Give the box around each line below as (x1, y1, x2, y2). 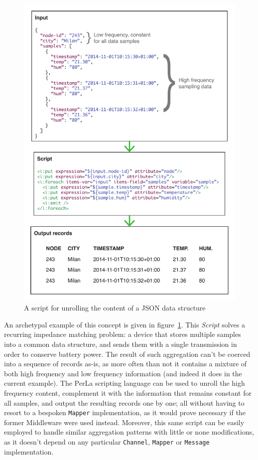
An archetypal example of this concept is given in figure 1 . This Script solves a (4, 319, 245, 329)
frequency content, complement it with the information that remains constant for (4, 387, 252, 398)
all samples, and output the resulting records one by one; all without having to (4, 397, 245, 408)
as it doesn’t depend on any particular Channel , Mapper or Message (4, 436, 210, 447)
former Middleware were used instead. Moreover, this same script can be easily (4, 417, 245, 427)
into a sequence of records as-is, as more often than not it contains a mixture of (4, 358, 247, 369)
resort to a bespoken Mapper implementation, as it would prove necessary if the (4, 407, 246, 418)
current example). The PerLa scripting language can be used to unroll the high (4, 378, 245, 388)
